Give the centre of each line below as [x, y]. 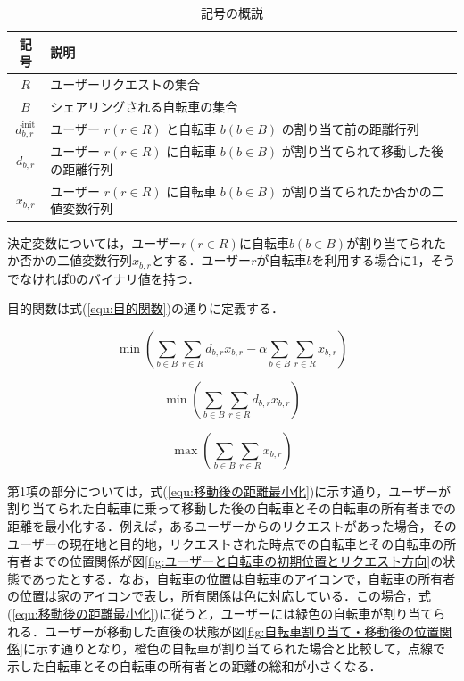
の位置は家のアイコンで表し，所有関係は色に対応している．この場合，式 [219, 596]
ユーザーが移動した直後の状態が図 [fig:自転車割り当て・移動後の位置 [242, 631]
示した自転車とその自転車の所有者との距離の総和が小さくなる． [195, 665]
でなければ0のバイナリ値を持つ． [104, 278]
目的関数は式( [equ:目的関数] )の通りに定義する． [145, 308]
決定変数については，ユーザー [95, 242]
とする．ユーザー [201, 260]
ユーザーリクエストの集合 [125, 84]
